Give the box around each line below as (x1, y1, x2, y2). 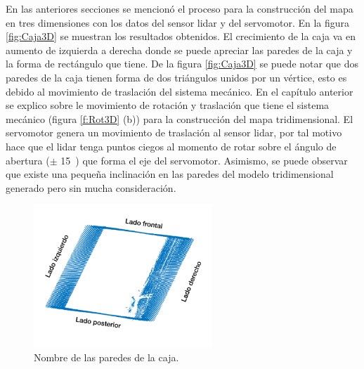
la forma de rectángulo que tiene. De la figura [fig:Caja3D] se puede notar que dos (6, 56, 359, 71)
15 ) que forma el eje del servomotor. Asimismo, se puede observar (60, 153, 348, 167)
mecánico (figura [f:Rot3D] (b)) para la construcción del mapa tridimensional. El (6, 111, 353, 126)
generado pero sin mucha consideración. (6, 180, 176, 195)
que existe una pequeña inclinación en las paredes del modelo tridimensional (6, 167, 334, 181)
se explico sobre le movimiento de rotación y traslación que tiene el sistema (6, 98, 330, 112)
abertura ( (6, 153, 50, 167)
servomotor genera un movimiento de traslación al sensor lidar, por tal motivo (6, 125, 342, 140)
